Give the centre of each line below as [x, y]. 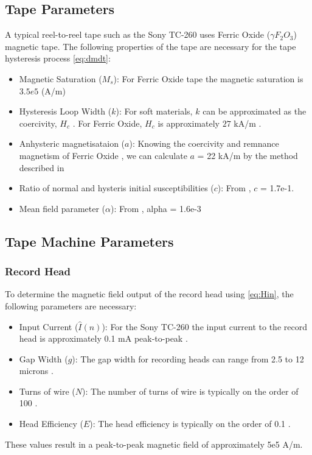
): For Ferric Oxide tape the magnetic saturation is [208, 78]
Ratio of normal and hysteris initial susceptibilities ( [116, 188]
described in [42, 167]
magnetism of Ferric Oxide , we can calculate [103, 155]
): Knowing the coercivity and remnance [204, 143]
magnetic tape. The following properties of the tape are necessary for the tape [151, 46]
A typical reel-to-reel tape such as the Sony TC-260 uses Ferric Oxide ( [138, 34]
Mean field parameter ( [62, 208]
